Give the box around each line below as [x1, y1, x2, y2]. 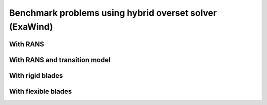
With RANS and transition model [9, 56, 111, 64]
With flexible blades [9, 87, 72, 96]
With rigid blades [9, 71, 63, 80]
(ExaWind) [9, 21, 53, 32]
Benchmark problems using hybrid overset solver [9, 7, 217, 18]
